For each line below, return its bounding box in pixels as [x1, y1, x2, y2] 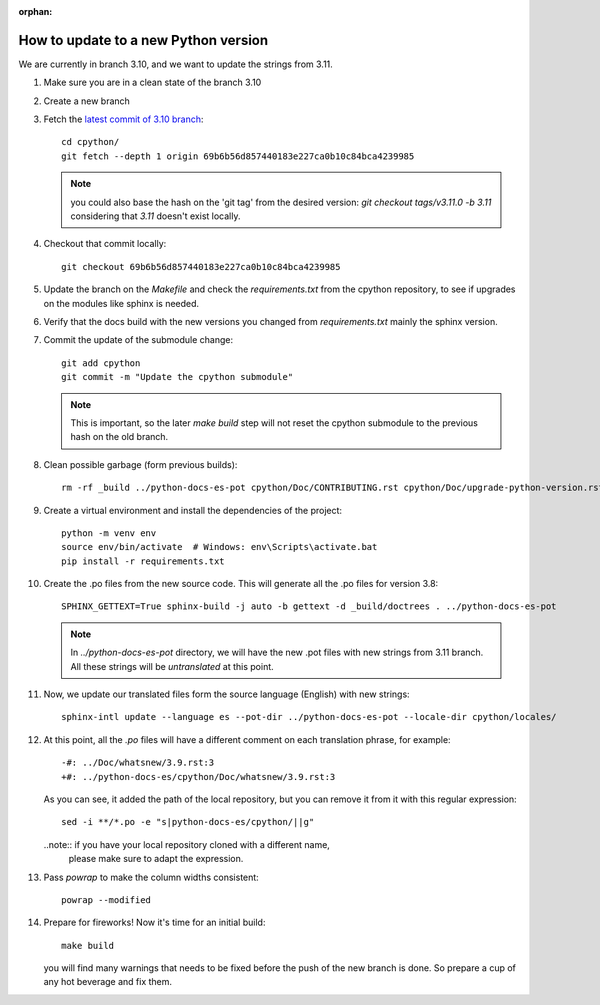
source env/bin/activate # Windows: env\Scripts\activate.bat [61, 541, 378, 553]
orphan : [18, 6, 53, 17]
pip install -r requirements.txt [61, 555, 225, 567]
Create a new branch [43, 95, 130, 107]
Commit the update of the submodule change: [43, 334, 234, 346]
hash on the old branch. [70, 431, 169, 443]
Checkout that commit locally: [43, 238, 167, 250]
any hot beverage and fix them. [43, 976, 173, 988]
